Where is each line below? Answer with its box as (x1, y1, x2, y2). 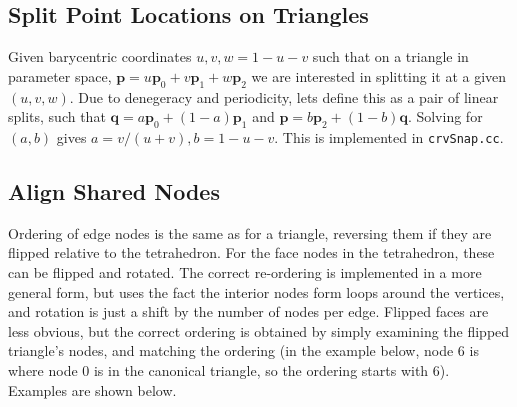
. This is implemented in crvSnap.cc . (274, 126, 504, 147)
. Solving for (407, 106, 483, 127)
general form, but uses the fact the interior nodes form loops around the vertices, (8, 281, 505, 302)
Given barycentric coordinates (8, 46, 192, 67)
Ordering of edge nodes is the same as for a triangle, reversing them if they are (8, 222, 492, 243)
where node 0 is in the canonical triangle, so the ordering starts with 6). (8, 360, 450, 380)
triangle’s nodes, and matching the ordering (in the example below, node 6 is (8, 340, 479, 361)
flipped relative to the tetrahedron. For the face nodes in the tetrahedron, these (8, 242, 495, 263)
